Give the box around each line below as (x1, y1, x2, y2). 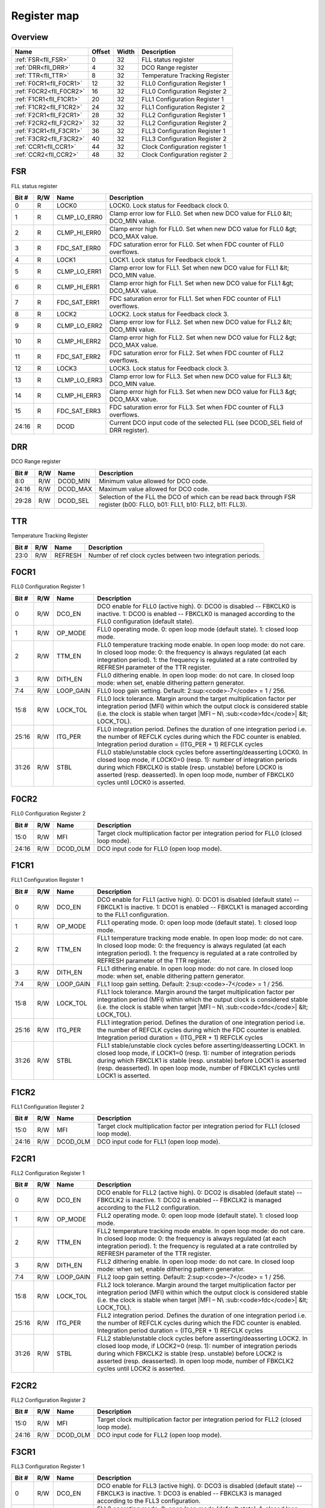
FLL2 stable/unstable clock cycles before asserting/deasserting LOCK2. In (97, 1334, 308, 1343)
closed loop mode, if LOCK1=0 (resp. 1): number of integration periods (97, 1048, 296, 1057)
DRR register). (109, 426, 149, 434)
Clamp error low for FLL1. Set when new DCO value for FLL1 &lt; (109, 263, 289, 271)
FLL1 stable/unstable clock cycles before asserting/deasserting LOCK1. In (97, 1041, 305, 1050)
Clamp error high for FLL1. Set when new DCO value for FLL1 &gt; (109, 279, 294, 287)
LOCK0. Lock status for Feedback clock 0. (109, 201, 229, 209)
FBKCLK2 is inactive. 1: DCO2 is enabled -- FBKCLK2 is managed (97, 1196, 282, 1205)
